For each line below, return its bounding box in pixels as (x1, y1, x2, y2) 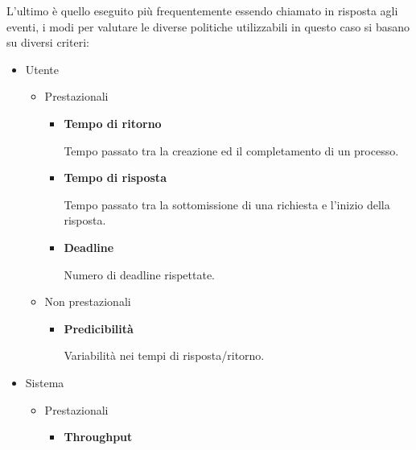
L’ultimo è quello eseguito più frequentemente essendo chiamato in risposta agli (6, 2, 398, 19)
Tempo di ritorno (64, 114, 162, 131)
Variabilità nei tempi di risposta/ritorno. (64, 347, 265, 364)
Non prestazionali (44, 293, 131, 310)
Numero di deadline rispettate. (64, 266, 216, 283)
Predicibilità (64, 320, 134, 336)
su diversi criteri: (6, 34, 89, 51)
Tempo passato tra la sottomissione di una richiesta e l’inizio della (64, 196, 390, 213)
